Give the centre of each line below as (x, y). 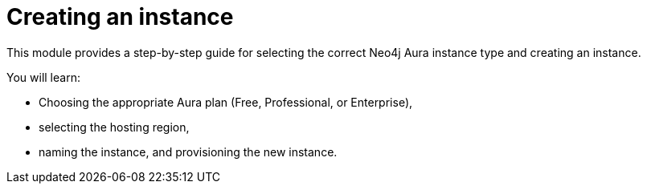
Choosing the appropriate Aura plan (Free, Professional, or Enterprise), (226, 102)
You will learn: (43, 77)
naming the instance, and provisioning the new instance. (188, 152)
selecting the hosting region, (114, 127)
